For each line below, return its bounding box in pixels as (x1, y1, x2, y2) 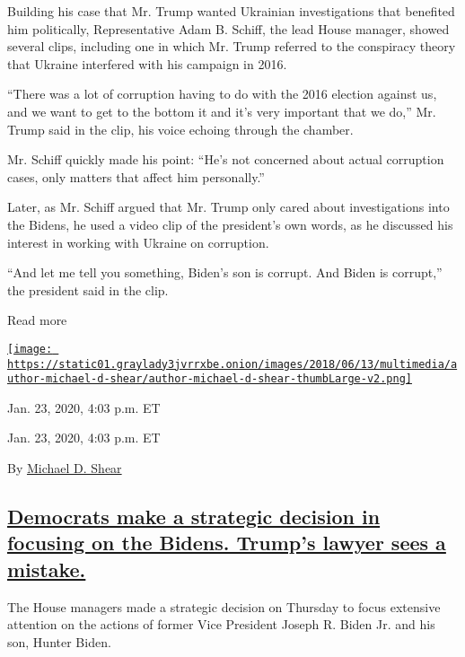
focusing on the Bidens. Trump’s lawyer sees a (7, 529, 446, 556)
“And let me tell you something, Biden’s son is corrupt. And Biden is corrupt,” (7, 263, 443, 282)
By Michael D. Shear (7, 459, 122, 477)
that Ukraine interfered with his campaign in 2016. (7, 54, 287, 73)
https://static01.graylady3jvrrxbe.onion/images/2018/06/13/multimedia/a (7, 357, 458, 371)
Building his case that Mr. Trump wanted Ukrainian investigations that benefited (7, 2, 455, 20)
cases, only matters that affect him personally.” (7, 167, 265, 186)
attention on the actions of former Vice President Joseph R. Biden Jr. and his (7, 615, 435, 634)
